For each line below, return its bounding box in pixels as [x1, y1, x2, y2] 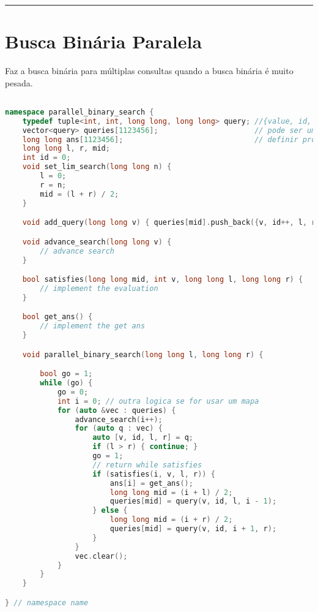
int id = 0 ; [22, 153, 71, 162]
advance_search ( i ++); [75, 415, 163, 424]
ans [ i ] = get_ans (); [109, 478, 193, 488]
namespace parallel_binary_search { [5, 107, 154, 116]
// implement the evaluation [40, 284, 158, 293]
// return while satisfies [92, 460, 202, 469]
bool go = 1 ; [40, 369, 93, 379]
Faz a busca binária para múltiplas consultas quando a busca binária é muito [5, 64, 294, 77]
